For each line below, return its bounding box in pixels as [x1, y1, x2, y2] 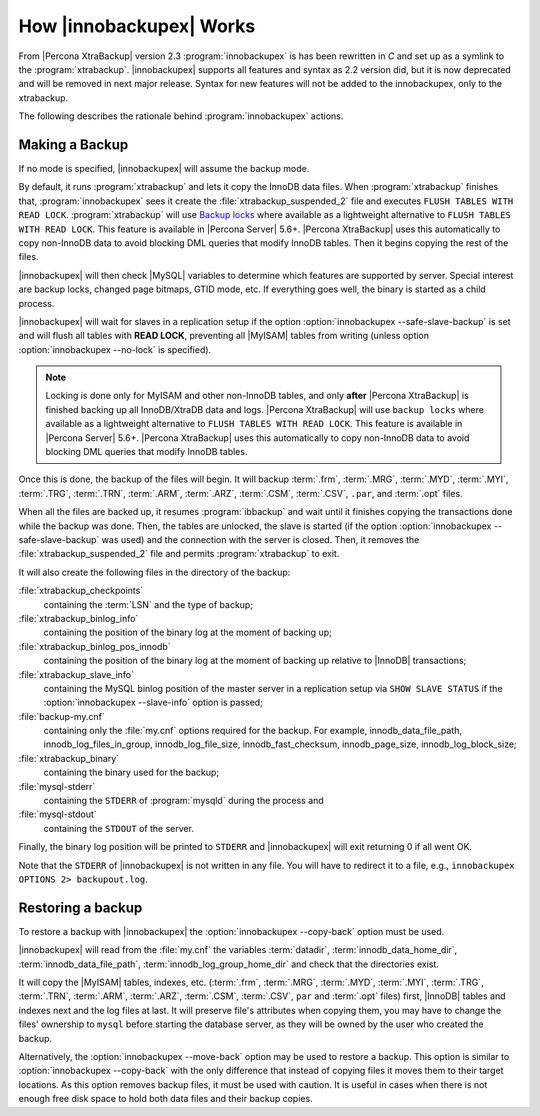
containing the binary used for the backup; [43, 766, 220, 779]
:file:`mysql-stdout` [18, 808, 97, 820]
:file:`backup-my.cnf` [18, 710, 105, 722]
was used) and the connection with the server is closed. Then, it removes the [101, 534, 420, 545]
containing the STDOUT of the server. [43, 822, 195, 834]
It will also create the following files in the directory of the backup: [18, 566, 291, 578]
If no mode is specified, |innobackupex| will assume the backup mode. [18, 163, 310, 175]
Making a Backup [18, 136, 129, 153]
